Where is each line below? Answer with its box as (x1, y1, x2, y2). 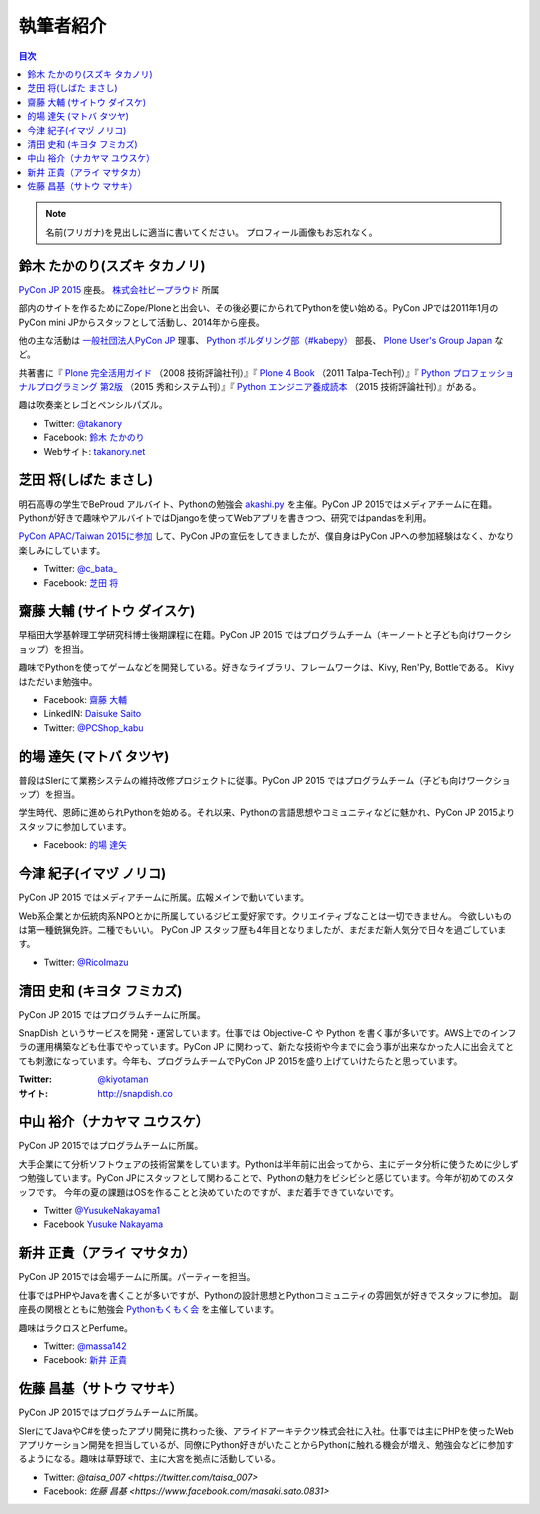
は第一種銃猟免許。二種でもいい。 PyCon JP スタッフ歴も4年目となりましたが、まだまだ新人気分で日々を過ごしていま (18, 923, 507, 935)
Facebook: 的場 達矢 (43, 839, 127, 851)
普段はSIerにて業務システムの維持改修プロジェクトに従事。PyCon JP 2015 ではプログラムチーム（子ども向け (18, 774, 467, 786)
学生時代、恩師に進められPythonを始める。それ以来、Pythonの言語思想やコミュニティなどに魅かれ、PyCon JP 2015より (18, 806, 515, 819)
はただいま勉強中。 (18, 675, 98, 687)
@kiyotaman (97, 1073, 149, 1085)
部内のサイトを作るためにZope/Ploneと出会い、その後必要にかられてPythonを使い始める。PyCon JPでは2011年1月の (18, 302, 499, 314)
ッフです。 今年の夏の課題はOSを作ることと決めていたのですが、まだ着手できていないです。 (18, 1186, 400, 1198)
